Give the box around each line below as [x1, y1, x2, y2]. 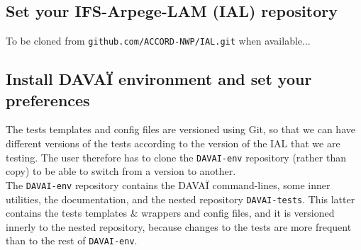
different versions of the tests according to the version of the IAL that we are [6, 136, 340, 151]
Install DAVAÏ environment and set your [6, 68, 312, 90]
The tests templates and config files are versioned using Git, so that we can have [6, 122, 355, 137]
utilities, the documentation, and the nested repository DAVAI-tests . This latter [6, 191, 355, 206]
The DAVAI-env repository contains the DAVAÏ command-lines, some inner [6, 177, 331, 192]
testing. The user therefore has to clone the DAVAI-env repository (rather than [6, 149, 346, 164]
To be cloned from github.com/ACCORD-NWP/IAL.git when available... [6, 33, 311, 48]
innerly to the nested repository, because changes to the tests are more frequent [6, 219, 352, 234]
